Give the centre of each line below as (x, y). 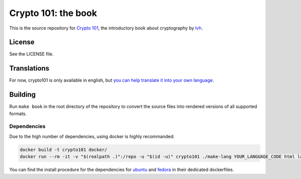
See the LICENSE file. (31, 54)
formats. (18, 113)
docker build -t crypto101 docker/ (63, 149)
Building (23, 95)
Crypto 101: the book (53, 13)
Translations (29, 68)
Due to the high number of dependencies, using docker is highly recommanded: (92, 136)
